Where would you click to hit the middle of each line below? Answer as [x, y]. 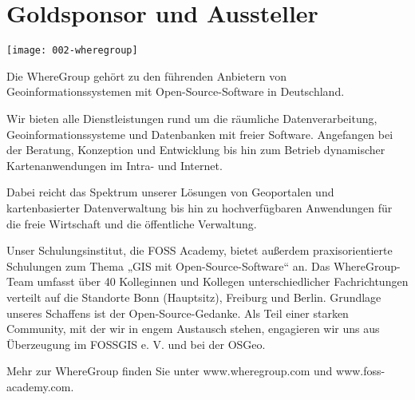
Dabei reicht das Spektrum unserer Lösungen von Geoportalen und [170, 192]
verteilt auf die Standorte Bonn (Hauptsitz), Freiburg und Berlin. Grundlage [194, 297]
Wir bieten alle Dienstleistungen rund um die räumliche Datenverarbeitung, [192, 118]
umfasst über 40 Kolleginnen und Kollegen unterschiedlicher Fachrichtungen [223, 281]
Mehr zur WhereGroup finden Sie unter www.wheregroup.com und [170, 371]
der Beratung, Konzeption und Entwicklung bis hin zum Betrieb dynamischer [196, 150]
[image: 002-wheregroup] [72, 51]
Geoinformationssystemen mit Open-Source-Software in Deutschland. [176, 91]
